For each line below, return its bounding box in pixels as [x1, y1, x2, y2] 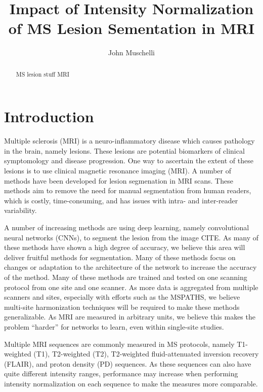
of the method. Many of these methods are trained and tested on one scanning [4, 272, 247, 282]
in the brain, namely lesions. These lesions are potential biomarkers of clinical [4, 145, 245, 156]
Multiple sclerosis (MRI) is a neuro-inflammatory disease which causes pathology [4, 135, 255, 146]
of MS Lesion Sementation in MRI [8, 18, 255, 39]
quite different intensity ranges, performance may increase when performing [4, 368, 238, 379]
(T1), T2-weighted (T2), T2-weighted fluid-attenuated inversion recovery [33, 348, 259, 359]
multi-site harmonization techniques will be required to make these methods [4, 301, 240, 312]
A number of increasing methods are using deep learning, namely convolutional [4, 222, 249, 233]
